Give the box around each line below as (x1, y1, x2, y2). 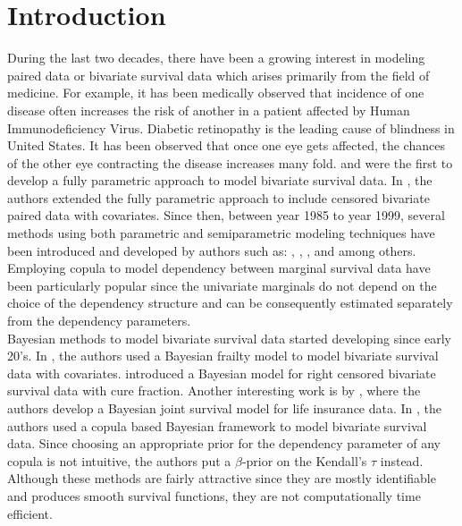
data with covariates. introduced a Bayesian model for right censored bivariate (7, 363, 436, 382)
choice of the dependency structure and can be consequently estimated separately (7, 293, 453, 312)
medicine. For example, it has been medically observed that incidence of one (7, 83, 424, 102)
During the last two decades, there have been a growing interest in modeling (7, 48, 425, 67)
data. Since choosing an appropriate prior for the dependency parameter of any (7, 434, 441, 453)
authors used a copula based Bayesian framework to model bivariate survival (7, 416, 427, 435)
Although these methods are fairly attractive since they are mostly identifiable (7, 469, 436, 488)
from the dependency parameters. (7, 311, 191, 330)
